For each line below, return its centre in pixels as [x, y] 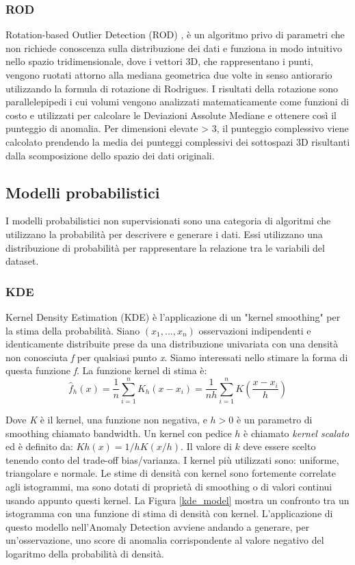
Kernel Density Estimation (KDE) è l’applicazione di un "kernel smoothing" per [173, 316]
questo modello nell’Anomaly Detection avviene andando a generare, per [158, 526]
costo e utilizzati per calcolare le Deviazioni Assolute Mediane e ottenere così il [171, 115]
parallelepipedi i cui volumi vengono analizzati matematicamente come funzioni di [177, 102]
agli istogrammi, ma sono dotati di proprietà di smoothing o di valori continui [169, 487]
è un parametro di [274, 420]
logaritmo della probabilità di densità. [85, 553]
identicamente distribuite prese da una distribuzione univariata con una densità [172, 344]
